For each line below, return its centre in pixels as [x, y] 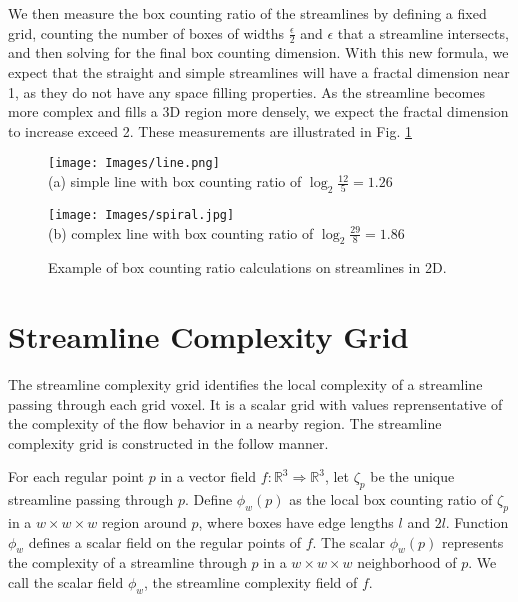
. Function [477, 521]
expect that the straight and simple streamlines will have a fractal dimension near [259, 72]
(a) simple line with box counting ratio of [175, 181]
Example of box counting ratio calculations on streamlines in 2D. [247, 267]
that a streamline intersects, [423, 32]
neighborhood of [407, 562]
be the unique [412, 476]
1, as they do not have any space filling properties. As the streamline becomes [246, 91]
